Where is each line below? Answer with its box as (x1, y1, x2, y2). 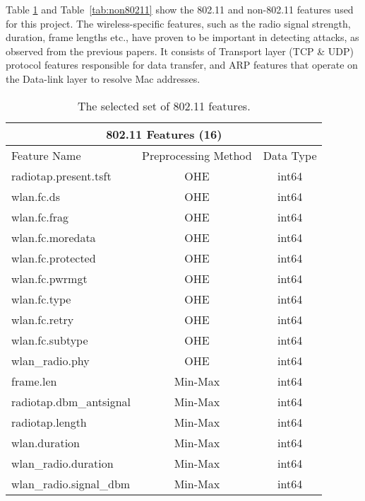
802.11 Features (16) (106, 125, 222, 142)
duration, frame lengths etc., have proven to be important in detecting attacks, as (6, 30, 359, 45)
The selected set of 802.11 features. (77, 97, 251, 114)
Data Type (263, 146, 317, 163)
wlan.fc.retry (11, 311, 74, 328)
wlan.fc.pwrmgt (11, 270, 88, 287)
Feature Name (11, 146, 81, 163)
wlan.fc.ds (11, 188, 60, 205)
